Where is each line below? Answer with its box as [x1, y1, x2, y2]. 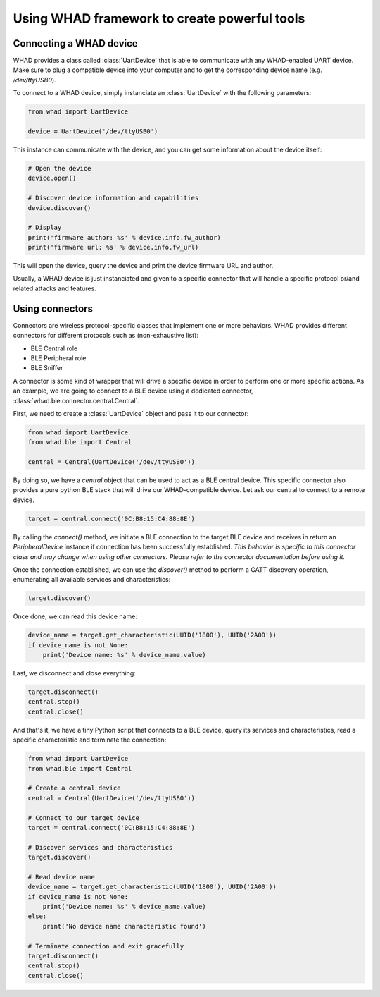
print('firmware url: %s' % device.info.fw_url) [27, 243, 199, 252]
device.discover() [27, 204, 91, 212]
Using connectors [13, 302, 94, 314]
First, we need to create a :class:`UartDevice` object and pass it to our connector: [13, 409, 249, 417]
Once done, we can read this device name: [13, 612, 137, 620]
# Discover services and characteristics [27, 843, 173, 851]
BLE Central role [30, 344, 78, 353]
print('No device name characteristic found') [42, 922, 207, 930]
